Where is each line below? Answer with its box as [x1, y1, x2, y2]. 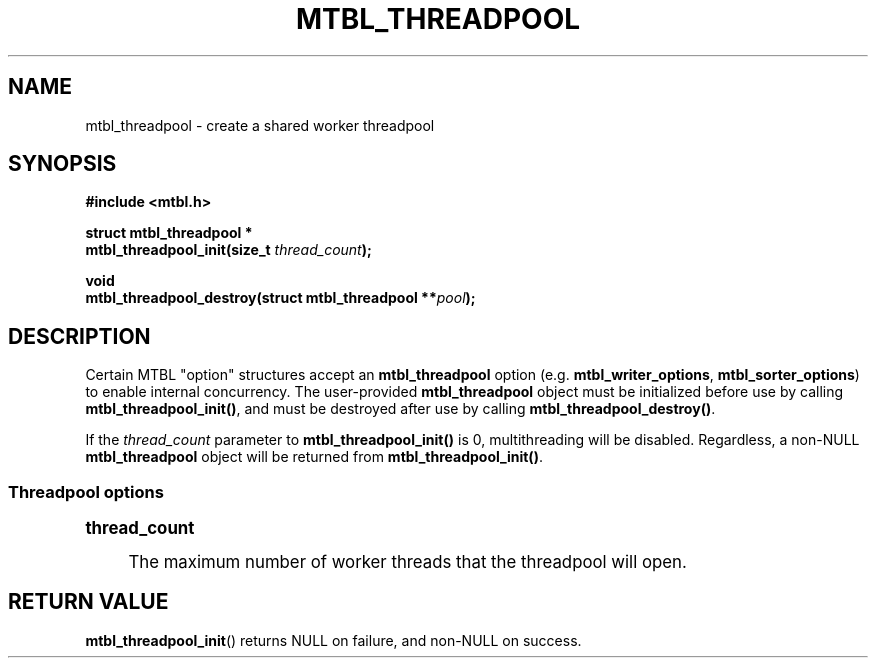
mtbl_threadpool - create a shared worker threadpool [85, 116, 435, 134]
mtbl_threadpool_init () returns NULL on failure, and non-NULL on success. [85, 631, 582, 649]
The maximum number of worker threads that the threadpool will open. [128, 552, 687, 573]
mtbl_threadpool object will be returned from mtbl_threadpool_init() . [85, 448, 543, 466]
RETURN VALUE [8, 589, 169, 615]
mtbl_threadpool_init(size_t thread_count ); [85, 241, 372, 259]
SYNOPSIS [8, 151, 117, 177]
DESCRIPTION [8, 323, 151, 349]
